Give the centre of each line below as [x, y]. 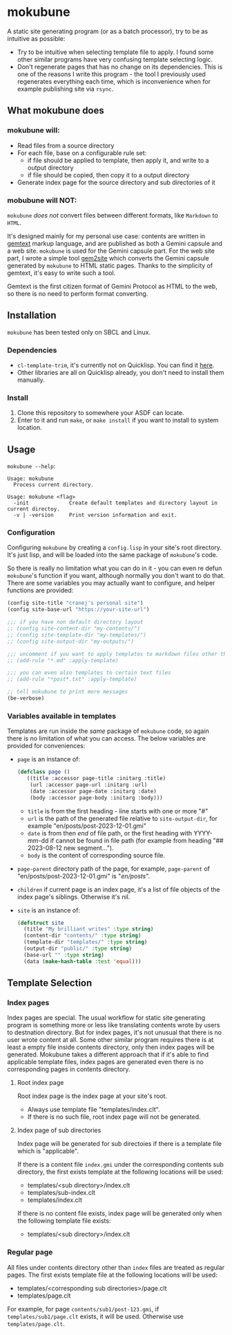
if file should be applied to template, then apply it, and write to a [118, 160]
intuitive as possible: [36, 38]
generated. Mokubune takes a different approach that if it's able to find [108, 1054]
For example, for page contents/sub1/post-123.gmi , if [83, 1309]
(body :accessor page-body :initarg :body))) [97, 797]
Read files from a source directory [66, 145]
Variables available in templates [62, 716]
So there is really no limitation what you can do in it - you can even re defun [115, 568]
